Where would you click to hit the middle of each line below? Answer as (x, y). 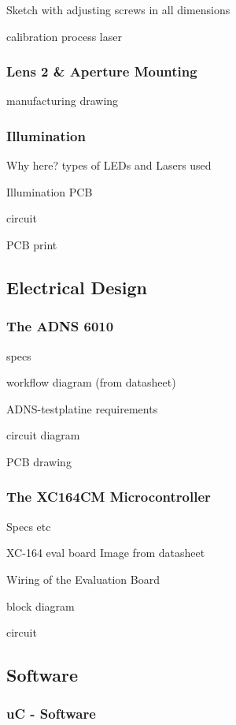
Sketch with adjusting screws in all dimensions (118, 9)
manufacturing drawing (63, 101)
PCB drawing (39, 461)
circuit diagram (43, 435)
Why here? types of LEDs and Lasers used (109, 165)
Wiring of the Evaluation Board (83, 579)
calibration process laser (64, 36)
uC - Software (51, 714)
